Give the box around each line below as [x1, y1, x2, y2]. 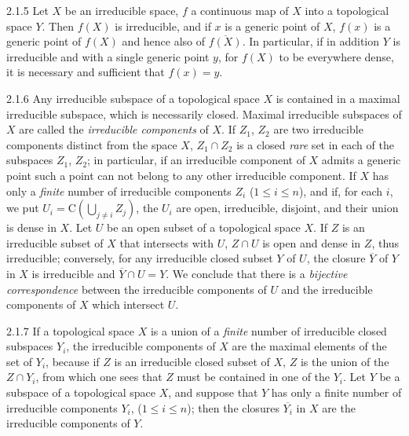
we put [6, 200, 39, 216]
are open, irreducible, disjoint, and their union [176, 200, 399, 216]
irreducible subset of [6, 234, 104, 251]
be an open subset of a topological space [107, 219, 301, 236]
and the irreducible [281, 280, 373, 297]
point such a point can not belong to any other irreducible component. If [6, 167, 356, 183]
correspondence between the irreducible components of [6, 280, 267, 297]
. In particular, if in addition [242, 33, 380, 49]
